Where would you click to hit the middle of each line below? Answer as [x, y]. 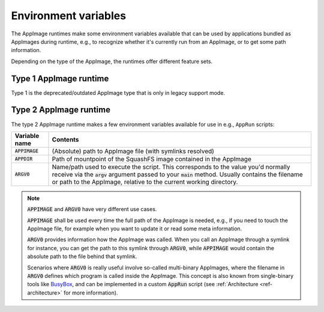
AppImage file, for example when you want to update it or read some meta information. [135, 229]
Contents [65, 139]
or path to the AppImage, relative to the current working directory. [145, 182]
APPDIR [24, 159]
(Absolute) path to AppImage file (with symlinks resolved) [133, 151]
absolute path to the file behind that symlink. [82, 256]
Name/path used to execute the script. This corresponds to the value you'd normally [171, 167]
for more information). [91, 292]
